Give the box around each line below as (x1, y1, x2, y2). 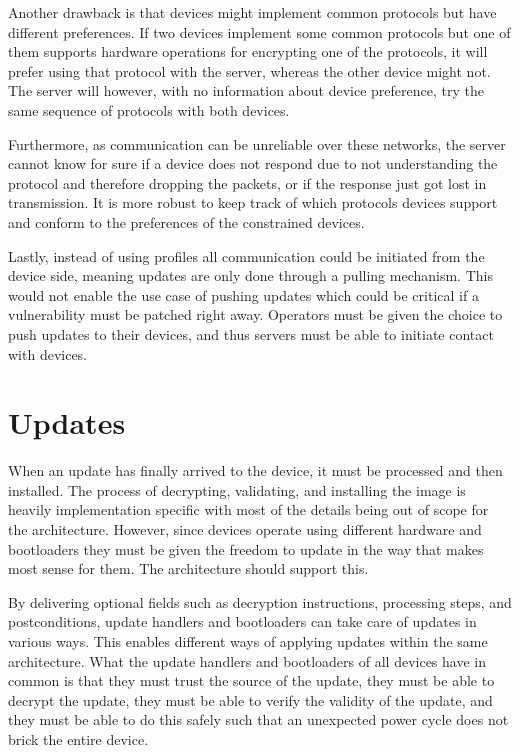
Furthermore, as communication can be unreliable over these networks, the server (8, 133, 506, 154)
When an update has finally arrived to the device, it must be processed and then (8, 460, 503, 481)
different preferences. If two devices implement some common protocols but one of (8, 21, 511, 42)
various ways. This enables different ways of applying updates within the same (8, 630, 488, 651)
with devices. (8, 343, 88, 364)
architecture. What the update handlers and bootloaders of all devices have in (8, 650, 486, 671)
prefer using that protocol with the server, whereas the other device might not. (8, 60, 491, 81)
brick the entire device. (8, 728, 149, 749)
